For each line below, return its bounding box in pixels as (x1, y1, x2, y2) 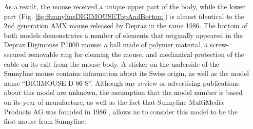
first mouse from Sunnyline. (4, 116, 86, 126)
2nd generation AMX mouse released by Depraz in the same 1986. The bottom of (4, 20, 248, 31)
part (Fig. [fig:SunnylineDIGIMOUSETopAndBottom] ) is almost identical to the (4, 11, 244, 21)
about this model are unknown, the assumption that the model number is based (4, 87, 243, 97)
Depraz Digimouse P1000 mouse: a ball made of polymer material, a (4, 39, 208, 50)
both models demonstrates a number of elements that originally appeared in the (4, 30, 243, 40)
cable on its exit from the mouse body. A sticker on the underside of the (4, 58, 219, 69)
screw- (210, 39, 229, 50)
